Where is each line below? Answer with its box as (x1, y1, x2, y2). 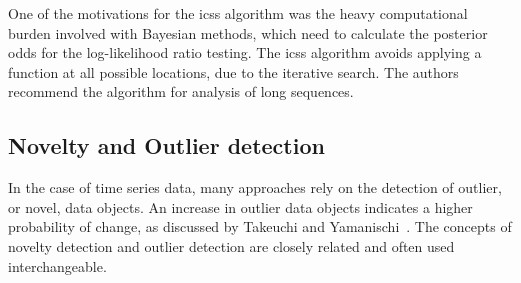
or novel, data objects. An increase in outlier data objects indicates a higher (8, 196, 473, 217)
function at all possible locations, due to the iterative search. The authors (8, 61, 459, 82)
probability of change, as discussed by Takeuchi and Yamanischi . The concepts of (8, 216, 512, 237)
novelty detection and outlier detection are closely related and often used (8, 235, 455, 256)
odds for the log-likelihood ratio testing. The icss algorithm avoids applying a (8, 42, 482, 63)
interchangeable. (8, 255, 107, 276)
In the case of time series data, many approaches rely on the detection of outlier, (8, 177, 502, 198)
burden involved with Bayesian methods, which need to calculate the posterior (8, 22, 488, 43)
